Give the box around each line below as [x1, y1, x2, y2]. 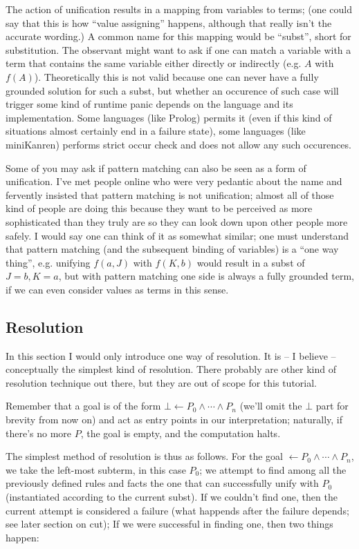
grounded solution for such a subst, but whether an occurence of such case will [6, 83, 339, 97]
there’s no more [6, 425, 72, 440]
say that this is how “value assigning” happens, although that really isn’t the [6, 15, 332, 30]
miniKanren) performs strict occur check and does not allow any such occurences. [6, 137, 351, 151]
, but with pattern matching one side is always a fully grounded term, [58, 269, 355, 283]
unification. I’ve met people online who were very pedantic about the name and [6, 174, 342, 189]
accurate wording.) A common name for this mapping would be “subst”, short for [6, 29, 351, 44]
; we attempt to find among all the [199, 462, 347, 476]
